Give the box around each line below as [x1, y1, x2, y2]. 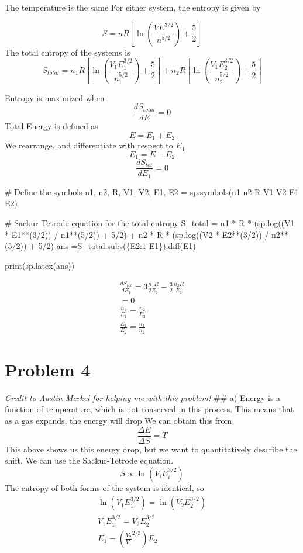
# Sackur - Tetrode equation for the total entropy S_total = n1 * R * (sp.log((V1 [5, 217, 295, 229]
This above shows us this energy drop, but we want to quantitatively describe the [5, 443, 297, 455]
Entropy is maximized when [5, 91, 105, 103]
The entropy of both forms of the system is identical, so [5, 481, 204, 493]
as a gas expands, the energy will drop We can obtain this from [5, 414, 232, 426]
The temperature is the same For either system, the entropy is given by [5, 1, 261, 13]
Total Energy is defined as [5, 120, 98, 132]
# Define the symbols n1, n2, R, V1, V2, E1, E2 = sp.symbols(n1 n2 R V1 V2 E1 [5, 185, 299, 198]
